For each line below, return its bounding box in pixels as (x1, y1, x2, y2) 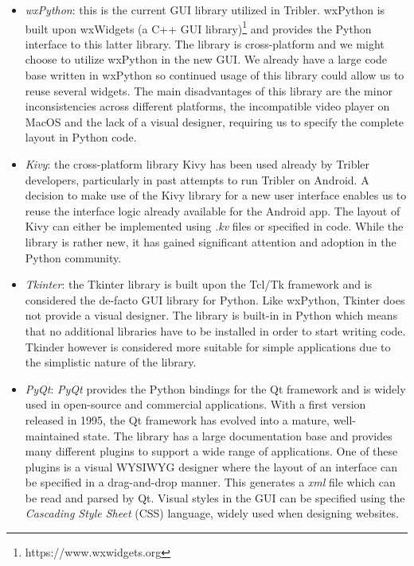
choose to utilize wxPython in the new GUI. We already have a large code (25, 51, 388, 68)
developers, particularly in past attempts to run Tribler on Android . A (25, 171, 369, 188)
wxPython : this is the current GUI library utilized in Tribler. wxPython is (25, 2, 385, 17)
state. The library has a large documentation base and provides (83, 427, 393, 444)
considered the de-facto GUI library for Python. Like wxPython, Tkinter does (25, 291, 405, 308)
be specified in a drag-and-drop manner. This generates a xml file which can (25, 474, 396, 490)
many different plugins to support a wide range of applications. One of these (25, 443, 398, 459)
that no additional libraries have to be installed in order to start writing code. (25, 322, 406, 339)
